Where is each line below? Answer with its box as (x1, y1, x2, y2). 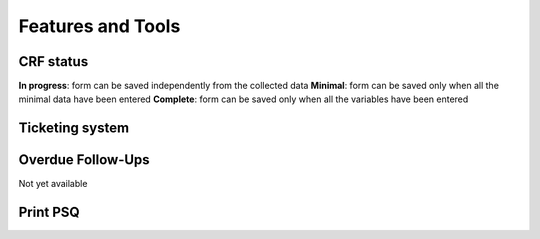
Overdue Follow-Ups (18, 151, 150, 169)
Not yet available (18, 178, 88, 190)
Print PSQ (18, 204, 80, 221)
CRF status (18, 53, 89, 70)
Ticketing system (18, 120, 130, 137)
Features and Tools (18, 15, 181, 37)
